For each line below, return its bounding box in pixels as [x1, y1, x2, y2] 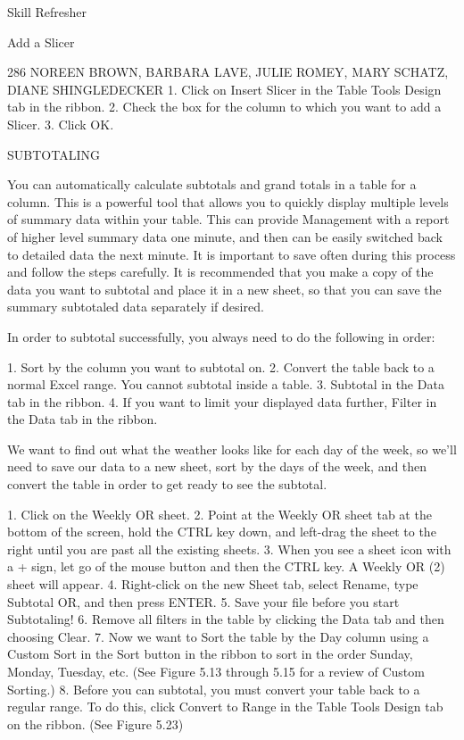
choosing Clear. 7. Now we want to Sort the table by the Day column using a [7, 627, 429, 645]
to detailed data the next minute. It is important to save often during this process [7, 245, 456, 263]
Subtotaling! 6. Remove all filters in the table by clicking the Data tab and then [7, 610, 444, 628]
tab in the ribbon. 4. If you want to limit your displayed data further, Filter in [7, 392, 437, 411]
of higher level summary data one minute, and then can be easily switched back [7, 227, 443, 245]
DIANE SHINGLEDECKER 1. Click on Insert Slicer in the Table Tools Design [7, 79, 442, 98]
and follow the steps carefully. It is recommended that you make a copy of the [7, 262, 434, 281]
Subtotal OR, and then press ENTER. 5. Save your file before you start [7, 592, 400, 611]
